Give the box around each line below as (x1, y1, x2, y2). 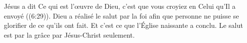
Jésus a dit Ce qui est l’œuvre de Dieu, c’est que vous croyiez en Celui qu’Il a (4, 1, 236, 11)
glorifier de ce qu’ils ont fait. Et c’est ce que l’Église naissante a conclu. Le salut (4, 20, 243, 30)
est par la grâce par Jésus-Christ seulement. (4, 29, 135, 40)
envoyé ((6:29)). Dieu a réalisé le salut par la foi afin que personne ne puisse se (4, 10, 239, 21)
